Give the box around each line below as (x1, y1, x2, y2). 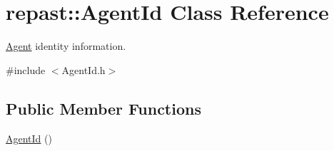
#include (6, 62, 46, 77)
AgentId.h (61, 62, 106, 77)
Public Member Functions (6, 97, 201, 119)
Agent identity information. (6, 38, 126, 53)
